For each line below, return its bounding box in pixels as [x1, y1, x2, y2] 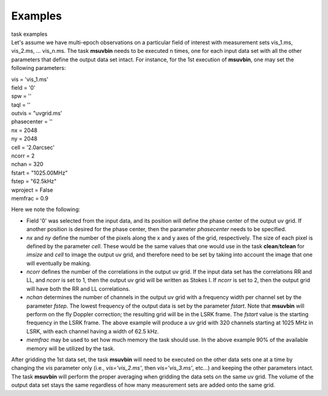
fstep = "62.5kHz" [11, 178, 57, 185]
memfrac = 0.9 [11, 195, 49, 202]
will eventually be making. [26, 259, 91, 267]
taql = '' [11, 101, 31, 108]
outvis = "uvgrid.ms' [11, 109, 63, 117]
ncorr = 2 [11, 152, 35, 159]
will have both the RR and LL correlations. [26, 285, 131, 292]
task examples [11, 30, 48, 38]
